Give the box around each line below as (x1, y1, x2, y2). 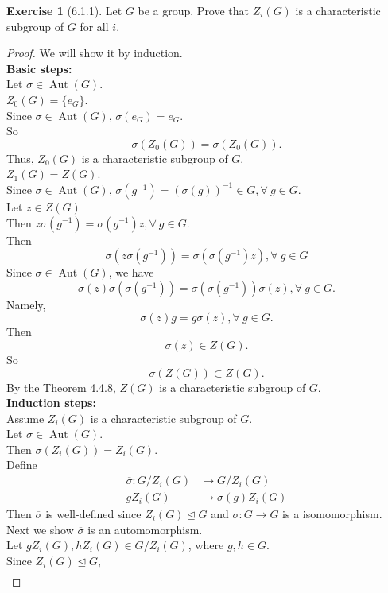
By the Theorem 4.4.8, (6, 378, 116, 395)
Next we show (6, 521, 74, 537)
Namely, (6, 296, 46, 312)
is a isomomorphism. (282, 506, 382, 522)
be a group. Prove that (138, 2, 250, 18)
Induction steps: (6, 394, 96, 411)
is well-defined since (45, 506, 142, 522)
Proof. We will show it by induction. (6, 45, 183, 61)
